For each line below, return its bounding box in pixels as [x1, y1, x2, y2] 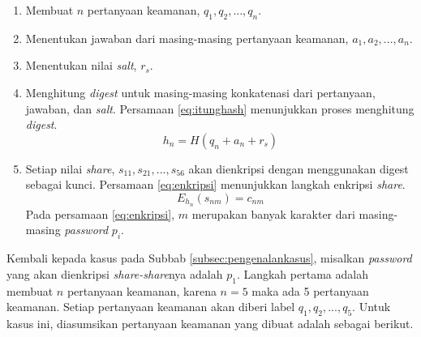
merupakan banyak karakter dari [191, 205, 355, 222]
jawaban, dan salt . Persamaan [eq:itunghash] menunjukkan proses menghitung [25, 100, 415, 117]
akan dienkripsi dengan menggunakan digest [188, 160, 409, 177]
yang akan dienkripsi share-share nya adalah [6, 265, 223, 282]
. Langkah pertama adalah [236, 265, 368, 282]
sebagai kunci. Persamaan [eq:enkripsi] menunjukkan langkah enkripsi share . [25, 176, 406, 193]
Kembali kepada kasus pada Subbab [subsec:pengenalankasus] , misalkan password [6, 250, 412, 267]
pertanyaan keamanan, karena [67, 282, 217, 299]
